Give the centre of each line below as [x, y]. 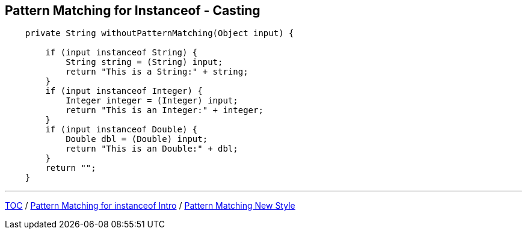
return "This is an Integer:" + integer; [165, 110]
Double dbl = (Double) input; [137, 139]
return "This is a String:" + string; [157, 72]
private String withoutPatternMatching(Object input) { [159, 33]
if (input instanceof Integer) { [124, 91]
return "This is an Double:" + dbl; [152, 149]
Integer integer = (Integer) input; [152, 101]
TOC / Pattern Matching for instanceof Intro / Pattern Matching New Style [150, 206]
